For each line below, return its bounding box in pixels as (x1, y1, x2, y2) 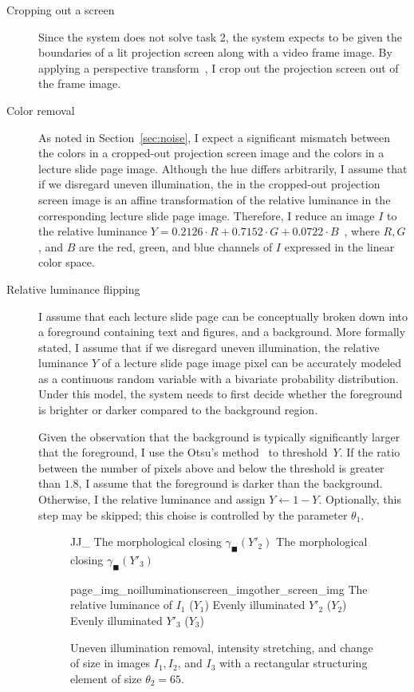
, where (344, 223, 380, 239)
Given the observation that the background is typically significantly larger (38, 428, 400, 445)
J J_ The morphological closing (70, 533, 222, 550)
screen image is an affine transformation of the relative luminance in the (38, 191, 391, 208)
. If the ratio (339, 444, 400, 461)
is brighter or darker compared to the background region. (38, 401, 318, 418)
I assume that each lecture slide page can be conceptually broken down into (38, 307, 408, 324)
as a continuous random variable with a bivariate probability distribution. (38, 370, 399, 386)
